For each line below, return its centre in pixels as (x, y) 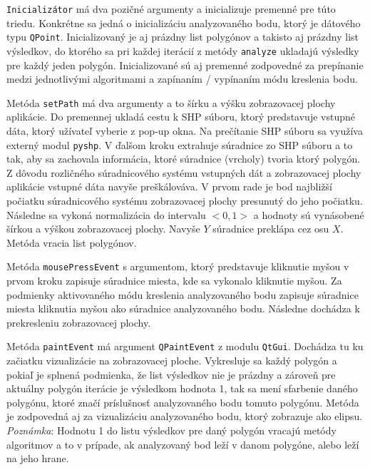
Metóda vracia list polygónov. (72, 242)
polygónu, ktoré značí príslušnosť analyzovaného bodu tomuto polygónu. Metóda (183, 402)
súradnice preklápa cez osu (271, 229)
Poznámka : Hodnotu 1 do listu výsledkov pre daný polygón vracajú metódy (171, 430)
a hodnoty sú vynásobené (309, 214)
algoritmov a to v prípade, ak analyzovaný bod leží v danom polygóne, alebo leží (183, 444)
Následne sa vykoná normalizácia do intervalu (106, 214)
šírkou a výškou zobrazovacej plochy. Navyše (103, 229)
